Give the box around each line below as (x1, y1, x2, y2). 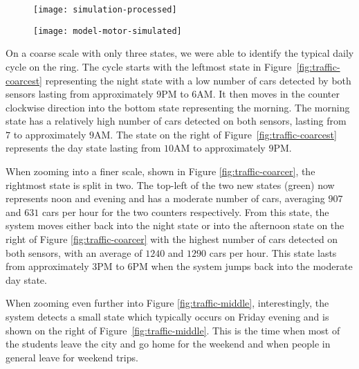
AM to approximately (174, 141, 266, 155)
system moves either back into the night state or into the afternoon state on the (6, 218, 344, 233)
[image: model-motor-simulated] (33, 26, 182, 36)
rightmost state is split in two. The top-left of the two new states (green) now (6, 177, 335, 192)
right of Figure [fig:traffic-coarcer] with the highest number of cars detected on (6, 232, 338, 246)
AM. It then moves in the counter (196, 87, 340, 101)
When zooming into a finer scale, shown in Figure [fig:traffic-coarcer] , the (6, 164, 315, 179)
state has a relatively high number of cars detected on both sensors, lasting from (6, 114, 347, 128)
